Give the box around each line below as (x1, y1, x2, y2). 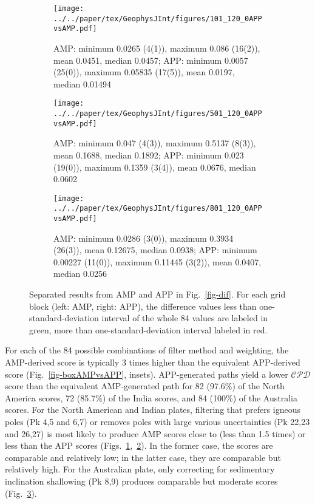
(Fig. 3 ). (5, 486, 37, 499)
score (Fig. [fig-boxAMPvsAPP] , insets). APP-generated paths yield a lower (5, 367, 288, 380)
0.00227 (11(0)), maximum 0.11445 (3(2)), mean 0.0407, (53, 255, 262, 268)
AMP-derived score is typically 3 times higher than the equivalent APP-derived (5, 356, 300, 368)
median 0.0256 (53, 267, 107, 280)
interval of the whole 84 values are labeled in (101, 312, 268, 324)
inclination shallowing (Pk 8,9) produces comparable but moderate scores (5, 474, 278, 487)
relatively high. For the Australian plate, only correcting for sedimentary (5, 463, 275, 475)
